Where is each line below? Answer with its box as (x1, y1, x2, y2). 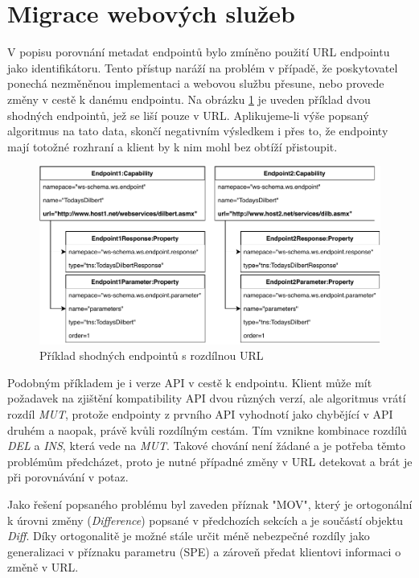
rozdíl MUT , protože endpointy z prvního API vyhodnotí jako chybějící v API (7, 406, 393, 423)
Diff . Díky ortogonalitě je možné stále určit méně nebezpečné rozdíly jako (7, 527, 370, 544)
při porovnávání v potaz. (7, 469, 129, 485)
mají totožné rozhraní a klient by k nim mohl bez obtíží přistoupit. (7, 138, 338, 155)
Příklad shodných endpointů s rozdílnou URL (39, 347, 264, 364)
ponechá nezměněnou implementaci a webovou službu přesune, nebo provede (7, 75, 384, 92)
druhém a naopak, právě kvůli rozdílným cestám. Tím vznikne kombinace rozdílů (7, 421, 407, 438)
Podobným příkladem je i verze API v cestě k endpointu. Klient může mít (7, 374, 372, 390)
